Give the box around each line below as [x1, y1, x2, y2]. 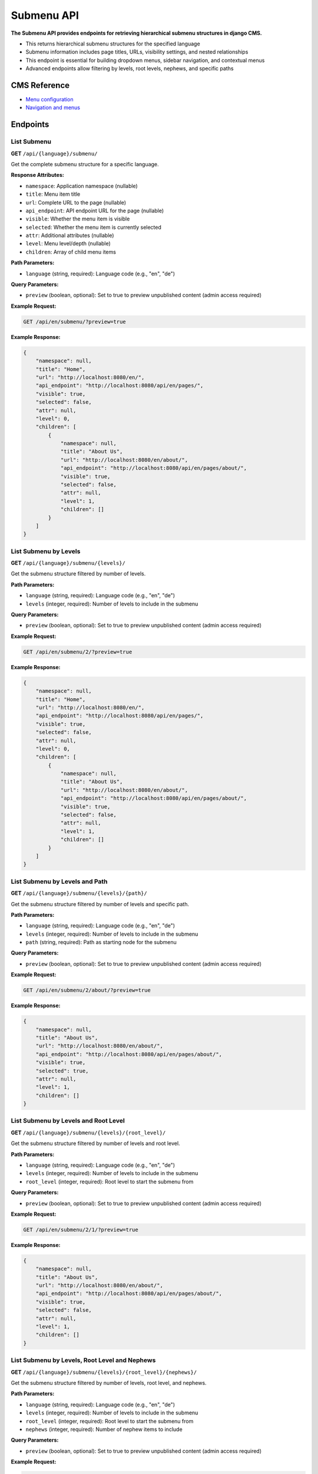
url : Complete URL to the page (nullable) [25, 199, 127, 206]
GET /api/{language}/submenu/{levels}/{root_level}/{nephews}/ [11, 1368, 197, 1376]
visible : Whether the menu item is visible [25, 215, 130, 222]
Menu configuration [25, 96, 74, 103]
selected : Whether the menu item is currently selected [25, 223, 162, 231]
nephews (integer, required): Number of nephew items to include [25, 1426, 183, 1433]
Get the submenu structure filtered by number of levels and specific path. [11, 900, 190, 907]
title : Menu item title [25, 190, 81, 198]
